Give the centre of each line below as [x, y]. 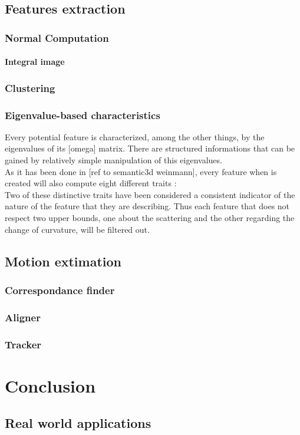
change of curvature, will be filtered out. [77, 229]
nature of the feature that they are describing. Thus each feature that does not [147, 206]
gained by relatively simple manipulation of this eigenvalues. [113, 160]
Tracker [23, 344]
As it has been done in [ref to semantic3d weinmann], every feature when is [141, 171]
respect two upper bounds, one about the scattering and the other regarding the [150, 218]
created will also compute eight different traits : [91, 183]
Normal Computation [57, 37]
